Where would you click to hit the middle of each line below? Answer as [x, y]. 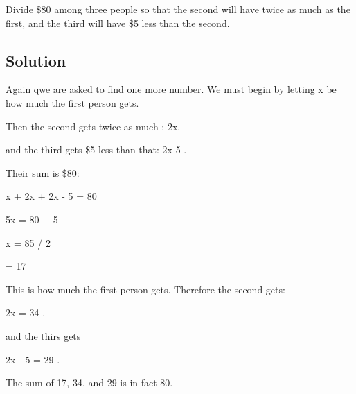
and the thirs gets [43, 335]
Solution [36, 60]
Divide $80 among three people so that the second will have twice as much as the [178, 9]
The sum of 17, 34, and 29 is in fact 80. [89, 383]
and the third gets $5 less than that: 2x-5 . [96, 149]
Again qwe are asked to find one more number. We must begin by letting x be [171, 89]
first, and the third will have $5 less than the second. [118, 23]
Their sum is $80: [43, 172]
